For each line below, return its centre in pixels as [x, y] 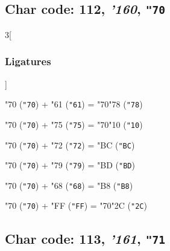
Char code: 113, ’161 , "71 [85, 238]
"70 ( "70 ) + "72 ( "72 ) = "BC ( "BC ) [70, 145]
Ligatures [28, 61]
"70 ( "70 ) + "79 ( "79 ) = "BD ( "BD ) [70, 165]
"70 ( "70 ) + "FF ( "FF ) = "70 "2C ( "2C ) [76, 205]
